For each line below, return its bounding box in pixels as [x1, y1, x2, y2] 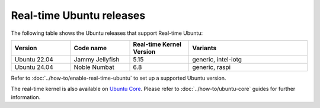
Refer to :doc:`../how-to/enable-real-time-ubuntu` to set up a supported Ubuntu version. [11, 74, 226, 81]
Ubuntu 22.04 [14, 55, 53, 63]
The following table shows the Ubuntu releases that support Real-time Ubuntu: [11, 30, 203, 37]
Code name [73, 44, 107, 52]
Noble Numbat [73, 63, 115, 71]
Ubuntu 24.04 [14, 63, 53, 71]
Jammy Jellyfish [73, 55, 120, 63]
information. [11, 93, 41, 100]
